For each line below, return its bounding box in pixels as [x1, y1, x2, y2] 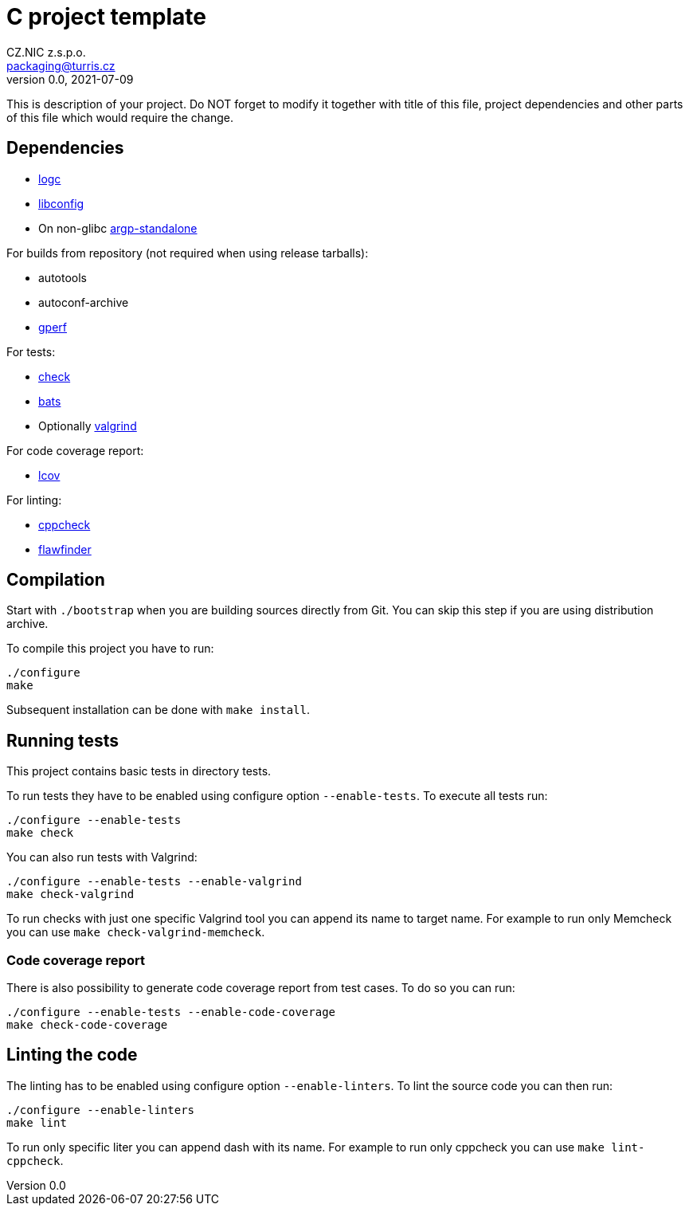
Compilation [6, 570, 105, 590]
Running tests [6, 730, 119, 751]
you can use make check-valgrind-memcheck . [6, 925, 265, 939]
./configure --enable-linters [6, 1103, 195, 1116]
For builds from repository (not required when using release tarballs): [6, 245, 369, 260]
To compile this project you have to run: [6, 641, 214, 656]
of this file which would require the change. [6, 110, 233, 124]
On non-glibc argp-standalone [38, 221, 198, 235]
